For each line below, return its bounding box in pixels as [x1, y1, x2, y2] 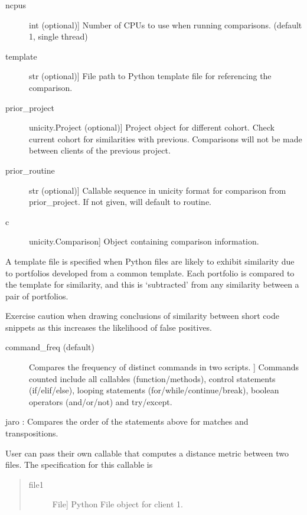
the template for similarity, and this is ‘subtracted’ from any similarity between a [5, 278, 299, 291]
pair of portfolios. [5, 289, 68, 302]
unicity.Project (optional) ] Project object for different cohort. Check [29, 121, 275, 133]
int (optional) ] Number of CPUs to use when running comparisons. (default [29, 18, 302, 31]
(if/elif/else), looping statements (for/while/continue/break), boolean [29, 384, 279, 396]
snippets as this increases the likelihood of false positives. [5, 321, 212, 333]
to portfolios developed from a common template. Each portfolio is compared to [5, 266, 295, 279]
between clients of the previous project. [29, 144, 171, 157]
